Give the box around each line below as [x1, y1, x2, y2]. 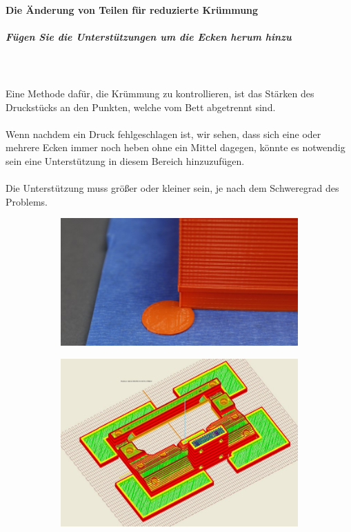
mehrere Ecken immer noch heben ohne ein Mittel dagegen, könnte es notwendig [6, 140, 345, 155]
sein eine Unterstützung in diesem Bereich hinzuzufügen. [6, 153, 245, 168]
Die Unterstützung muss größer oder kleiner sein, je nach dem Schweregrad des [6, 181, 339, 195]
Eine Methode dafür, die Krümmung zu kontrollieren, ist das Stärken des [6, 86, 314, 100]
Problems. [6, 194, 48, 208]
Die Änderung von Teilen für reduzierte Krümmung [6, 2, 259, 17]
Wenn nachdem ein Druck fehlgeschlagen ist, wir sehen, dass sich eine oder [6, 126, 321, 141]
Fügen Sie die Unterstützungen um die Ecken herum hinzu [6, 29, 292, 43]
